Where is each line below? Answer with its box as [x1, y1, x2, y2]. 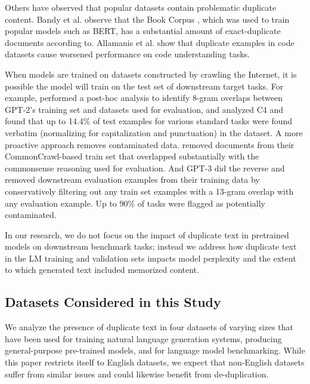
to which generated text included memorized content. [5, 263, 199, 276]
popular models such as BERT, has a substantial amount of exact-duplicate [5, 24, 281, 37]
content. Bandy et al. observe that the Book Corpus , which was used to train [5, 13, 290, 25]
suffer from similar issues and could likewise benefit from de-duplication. [5, 367, 269, 380]
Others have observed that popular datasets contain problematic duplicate [5, 1, 277, 13]
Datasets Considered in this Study [5, 293, 221, 311]
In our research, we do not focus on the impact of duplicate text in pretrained [5, 228, 289, 241]
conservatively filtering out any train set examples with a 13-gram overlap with [5, 185, 294, 197]
